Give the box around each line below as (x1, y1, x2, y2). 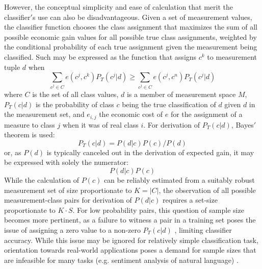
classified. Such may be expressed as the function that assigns (4, 51, 197, 62)
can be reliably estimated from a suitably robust (103, 175, 255, 185)
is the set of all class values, (32, 89, 119, 100)
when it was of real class (62, 119, 139, 130)
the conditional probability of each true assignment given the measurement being (4, 41, 257, 52)
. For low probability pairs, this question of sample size (72, 204, 244, 215)
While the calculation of (4, 175, 80, 185)
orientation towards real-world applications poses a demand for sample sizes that (4, 244, 256, 255)
